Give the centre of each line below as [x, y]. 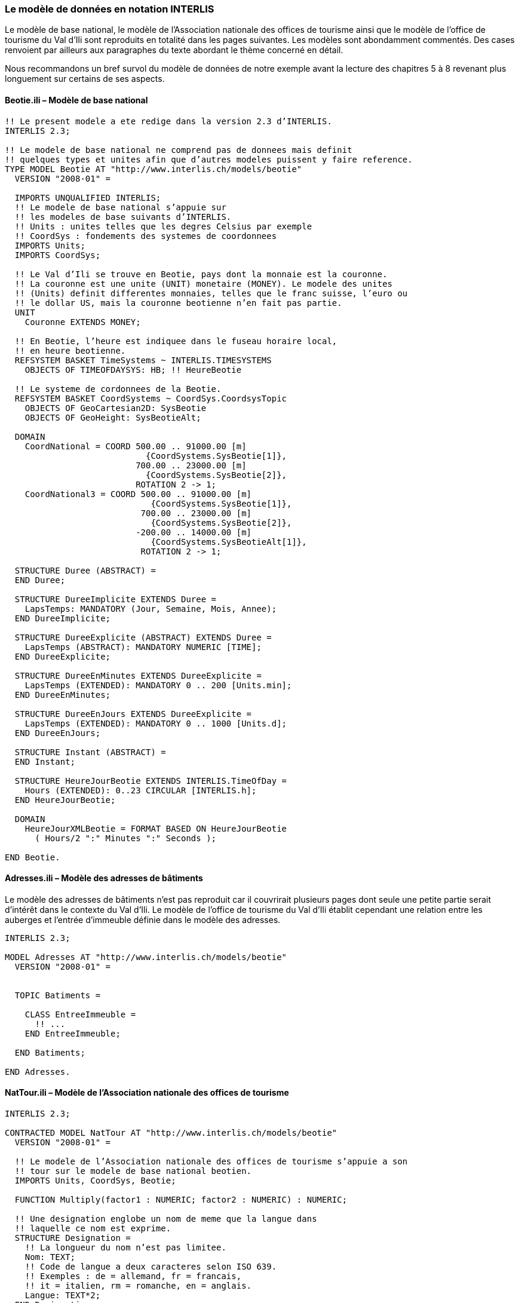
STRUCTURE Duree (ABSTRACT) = [85, 570]
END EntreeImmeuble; [73, 1033]
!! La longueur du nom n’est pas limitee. [125, 1248]
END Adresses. [38, 1071]
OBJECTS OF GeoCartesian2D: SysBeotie [116, 408]
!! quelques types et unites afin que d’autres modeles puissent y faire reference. [209, 159]
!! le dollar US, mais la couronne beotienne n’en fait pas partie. [178, 303]
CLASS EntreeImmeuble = [80, 1014]
